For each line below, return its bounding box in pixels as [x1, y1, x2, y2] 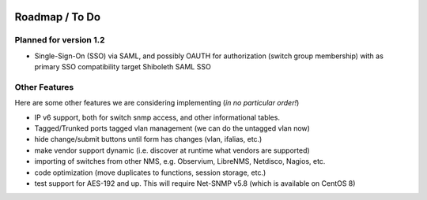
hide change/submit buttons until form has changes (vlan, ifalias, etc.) [34, 135, 263, 144]
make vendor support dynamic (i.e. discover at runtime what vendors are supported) [34, 146, 310, 155]
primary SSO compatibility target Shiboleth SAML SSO [34, 62, 211, 72]
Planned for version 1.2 [14, 35, 105, 46]
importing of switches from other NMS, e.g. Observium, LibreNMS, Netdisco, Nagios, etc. [34, 157, 326, 166]
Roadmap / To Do [14, 10, 101, 24]
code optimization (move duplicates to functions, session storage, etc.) [34, 168, 266, 177]
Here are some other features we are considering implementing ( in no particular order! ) [14, 98, 300, 108]
